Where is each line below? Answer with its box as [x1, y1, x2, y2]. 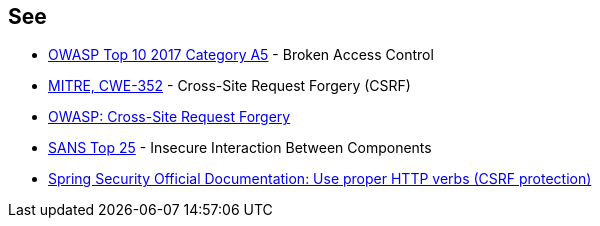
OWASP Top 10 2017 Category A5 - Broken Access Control [48, 46, 434, 64]
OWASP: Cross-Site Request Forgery [48, 108, 291, 126]
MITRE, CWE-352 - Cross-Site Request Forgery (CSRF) [48, 77, 411, 95]
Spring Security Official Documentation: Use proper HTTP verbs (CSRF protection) [48, 170, 592, 188]
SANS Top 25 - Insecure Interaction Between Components [48, 139, 432, 157]
